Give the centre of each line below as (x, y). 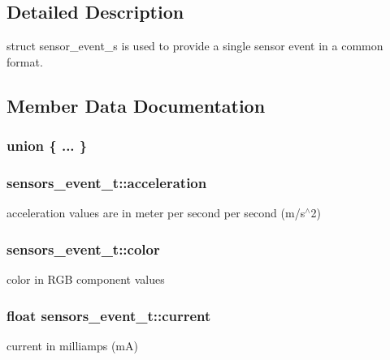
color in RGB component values (86, 279)
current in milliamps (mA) (72, 345)
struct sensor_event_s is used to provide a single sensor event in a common (195, 46)
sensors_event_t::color (83, 249)
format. (25, 61)
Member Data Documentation (136, 105)
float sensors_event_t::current (109, 315)
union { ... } (47, 146)
